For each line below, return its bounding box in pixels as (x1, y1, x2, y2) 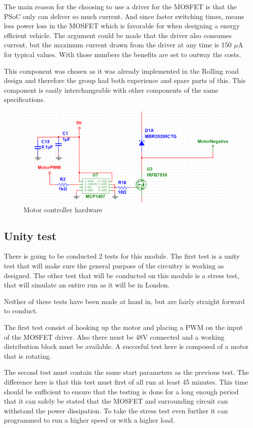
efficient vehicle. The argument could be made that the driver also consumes (4, 30, 232, 40)
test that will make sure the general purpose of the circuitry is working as (4, 261, 224, 271)
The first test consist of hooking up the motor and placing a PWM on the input (4, 322, 243, 332)
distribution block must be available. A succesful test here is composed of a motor (4, 341, 249, 351)
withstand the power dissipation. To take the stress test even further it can (4, 405, 228, 415)
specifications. (4, 94, 45, 104)
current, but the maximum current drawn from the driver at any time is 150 (4, 40, 232, 50)
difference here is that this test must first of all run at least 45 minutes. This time (4, 377, 248, 387)
